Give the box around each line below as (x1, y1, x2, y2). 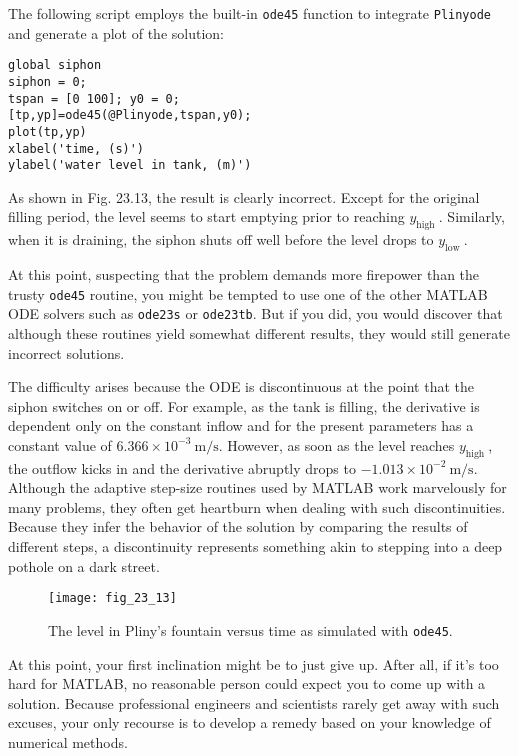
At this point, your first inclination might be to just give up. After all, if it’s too (8, 653, 499, 674)
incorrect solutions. (8, 342, 125, 363)
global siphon (8, 58, 102, 73)
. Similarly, (438, 206, 505, 227)
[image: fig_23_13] (48, 591, 177, 606)
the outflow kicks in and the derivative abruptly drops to (8, 457, 356, 478)
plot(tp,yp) (8, 124, 87, 139)
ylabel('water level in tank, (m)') (8, 158, 252, 173)
